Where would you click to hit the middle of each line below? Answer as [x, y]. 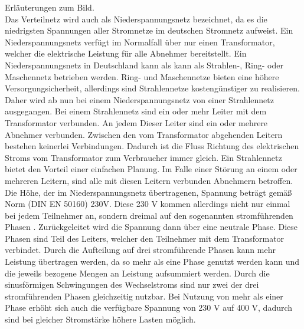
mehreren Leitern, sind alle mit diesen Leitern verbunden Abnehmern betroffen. [149, 180]
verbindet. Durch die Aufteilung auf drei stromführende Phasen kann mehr [140, 250]
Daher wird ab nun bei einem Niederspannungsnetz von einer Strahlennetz [139, 99]
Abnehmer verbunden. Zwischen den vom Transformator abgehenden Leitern [144, 134]
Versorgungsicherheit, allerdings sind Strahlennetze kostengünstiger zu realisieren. [152, 88]
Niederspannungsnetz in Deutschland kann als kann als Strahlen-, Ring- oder [144, 65]
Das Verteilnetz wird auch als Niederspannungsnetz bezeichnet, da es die [136, 19]
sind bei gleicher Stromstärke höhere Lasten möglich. [100, 319]
